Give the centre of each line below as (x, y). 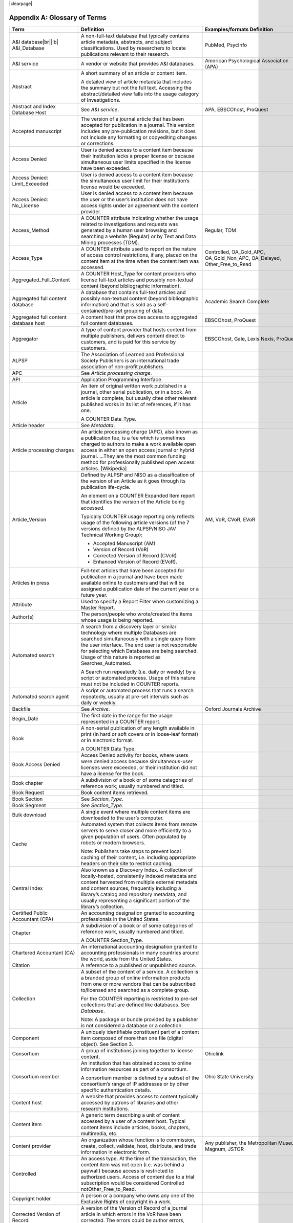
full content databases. (107, 323)
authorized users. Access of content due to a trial (138, 1177)
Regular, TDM (220, 230)
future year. (94, 595)
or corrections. (98, 143)
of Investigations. (101, 100)
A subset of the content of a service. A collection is (140, 972)
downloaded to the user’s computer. (122, 818)
